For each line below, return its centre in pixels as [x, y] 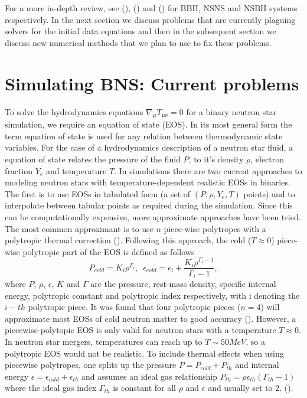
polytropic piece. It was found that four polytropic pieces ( [134, 307]
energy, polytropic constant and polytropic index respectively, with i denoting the [152, 295]
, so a [256, 341]
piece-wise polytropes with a [215, 228]
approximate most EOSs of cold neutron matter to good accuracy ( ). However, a [151, 318]
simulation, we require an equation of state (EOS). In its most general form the [148, 124]
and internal [257, 365]
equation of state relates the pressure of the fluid [93, 159]
